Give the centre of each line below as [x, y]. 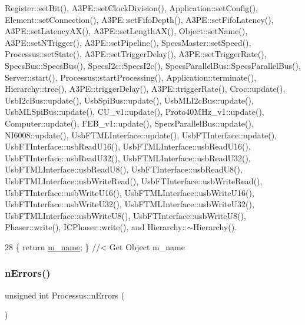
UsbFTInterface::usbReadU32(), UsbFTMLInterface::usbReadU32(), [128, 157]
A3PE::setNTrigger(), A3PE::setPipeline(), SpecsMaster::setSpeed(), [128, 42]
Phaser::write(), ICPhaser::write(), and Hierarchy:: [96, 227]
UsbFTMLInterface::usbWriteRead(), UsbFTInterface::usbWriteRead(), [134, 180]
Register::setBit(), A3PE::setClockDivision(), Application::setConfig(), [131, 8]
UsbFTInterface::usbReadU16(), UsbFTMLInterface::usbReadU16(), [128, 146]
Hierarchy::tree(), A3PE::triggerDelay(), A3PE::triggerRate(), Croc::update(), [145, 89]
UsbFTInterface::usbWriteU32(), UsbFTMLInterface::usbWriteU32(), [130, 204]
